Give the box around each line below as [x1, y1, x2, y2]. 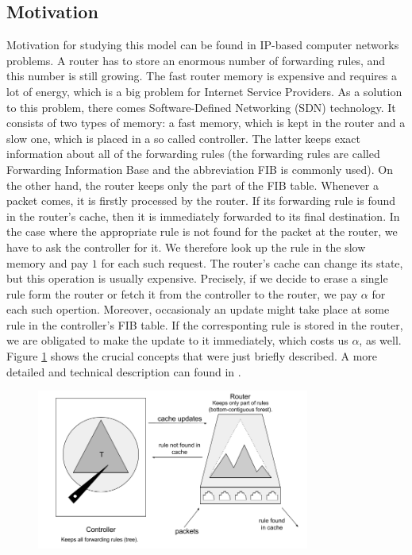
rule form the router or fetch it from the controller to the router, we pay [6, 285, 358, 302]
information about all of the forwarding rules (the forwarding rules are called [6, 145, 380, 162]
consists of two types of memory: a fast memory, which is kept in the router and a [6, 114, 406, 131]
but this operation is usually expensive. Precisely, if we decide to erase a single [6, 270, 388, 287]
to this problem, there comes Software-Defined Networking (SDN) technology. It [6, 98, 396, 115]
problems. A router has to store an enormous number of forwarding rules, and [6, 52, 386, 68]
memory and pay [6, 254, 89, 271]
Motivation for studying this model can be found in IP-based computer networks [6, 37, 399, 53]
